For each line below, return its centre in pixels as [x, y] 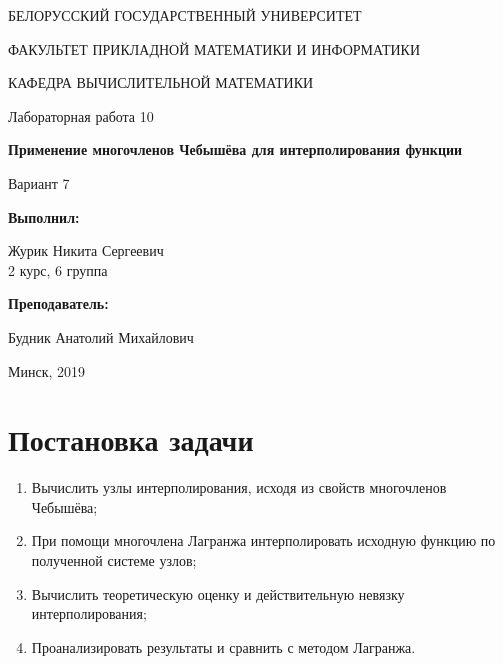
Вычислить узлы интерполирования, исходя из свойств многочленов [239, 487]
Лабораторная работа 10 [81, 115]
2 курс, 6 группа [58, 269]
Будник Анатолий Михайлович [101, 336]
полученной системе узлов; [114, 560]
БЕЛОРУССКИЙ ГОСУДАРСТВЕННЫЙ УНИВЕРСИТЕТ [185, 15]
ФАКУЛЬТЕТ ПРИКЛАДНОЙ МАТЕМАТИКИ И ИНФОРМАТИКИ [214, 48]
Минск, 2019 [47, 370]
